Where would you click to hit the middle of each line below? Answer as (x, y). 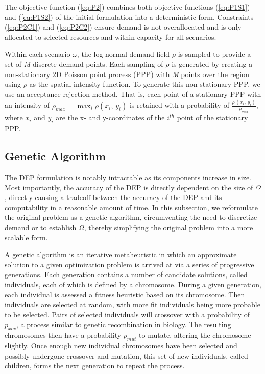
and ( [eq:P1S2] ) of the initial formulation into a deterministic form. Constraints (129, 17)
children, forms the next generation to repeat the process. (95, 366)
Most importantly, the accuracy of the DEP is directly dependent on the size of (129, 187)
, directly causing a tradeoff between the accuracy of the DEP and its (113, 197)
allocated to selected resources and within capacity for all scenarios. (111, 36)
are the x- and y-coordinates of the (110, 118)
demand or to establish (41, 227)
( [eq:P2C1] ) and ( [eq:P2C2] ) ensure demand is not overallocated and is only (123, 27)
